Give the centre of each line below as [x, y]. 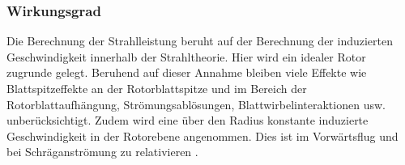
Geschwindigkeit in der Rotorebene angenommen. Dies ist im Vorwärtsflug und [202, 135]
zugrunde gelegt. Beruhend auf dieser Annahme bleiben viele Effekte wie [187, 72]
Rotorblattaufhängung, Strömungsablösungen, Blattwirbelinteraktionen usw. [196, 104]
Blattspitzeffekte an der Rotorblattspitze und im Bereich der [157, 88]
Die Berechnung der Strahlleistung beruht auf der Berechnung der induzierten [200, 41]
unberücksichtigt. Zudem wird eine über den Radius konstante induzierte [188, 120]
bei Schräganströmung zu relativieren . [102, 152]
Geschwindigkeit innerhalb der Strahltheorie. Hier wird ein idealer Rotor [186, 56]
